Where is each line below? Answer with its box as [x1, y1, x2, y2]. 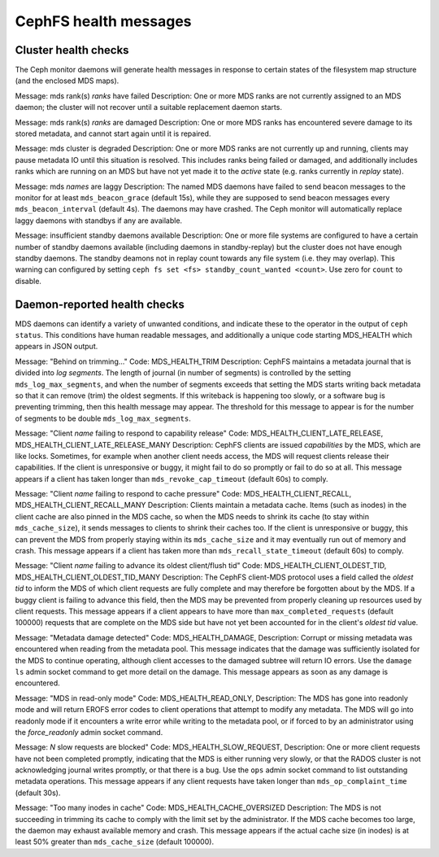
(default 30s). [15, 788, 61, 798]
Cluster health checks [15, 43, 129, 57]
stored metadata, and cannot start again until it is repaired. [15, 129, 211, 138]
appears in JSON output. [15, 342, 98, 352]
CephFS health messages [15, 12, 192, 30]
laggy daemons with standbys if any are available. [15, 216, 183, 225]
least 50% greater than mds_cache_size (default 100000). [15, 837, 215, 846]
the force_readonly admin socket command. [15, 727, 163, 737]
